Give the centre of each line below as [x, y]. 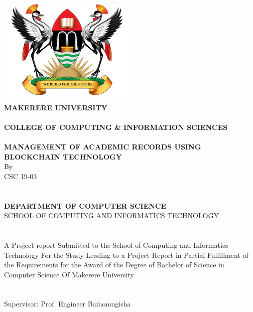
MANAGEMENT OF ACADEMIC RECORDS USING [103, 146]
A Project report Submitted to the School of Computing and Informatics [116, 245]
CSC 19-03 [21, 176]
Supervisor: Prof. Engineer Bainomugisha [68, 304]
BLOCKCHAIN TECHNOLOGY [63, 156]
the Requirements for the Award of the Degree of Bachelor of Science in [114, 265]
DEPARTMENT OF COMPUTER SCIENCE [85, 205]
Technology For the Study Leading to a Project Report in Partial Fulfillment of [126, 255]
